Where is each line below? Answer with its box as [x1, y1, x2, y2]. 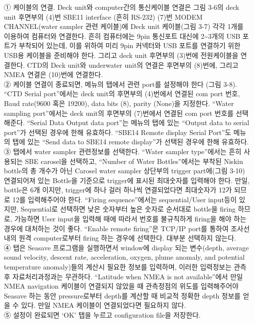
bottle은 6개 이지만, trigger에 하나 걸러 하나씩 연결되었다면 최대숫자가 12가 [4, 185, 232, 195]
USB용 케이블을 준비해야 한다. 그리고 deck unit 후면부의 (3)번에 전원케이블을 [4, 50, 238, 60]
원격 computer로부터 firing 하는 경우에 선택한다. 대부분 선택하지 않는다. [19, 233, 236, 243]
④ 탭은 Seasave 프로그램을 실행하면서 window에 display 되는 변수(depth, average [4, 242, 249, 252]
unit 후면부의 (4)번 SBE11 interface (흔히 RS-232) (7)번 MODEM [4, 11, 203, 22]
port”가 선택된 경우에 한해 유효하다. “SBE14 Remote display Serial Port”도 [4, 127, 231, 137]
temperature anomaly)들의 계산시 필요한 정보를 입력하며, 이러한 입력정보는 [4, 262, 232, 272]
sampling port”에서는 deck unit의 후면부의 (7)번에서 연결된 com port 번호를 [4, 108, 234, 118]
